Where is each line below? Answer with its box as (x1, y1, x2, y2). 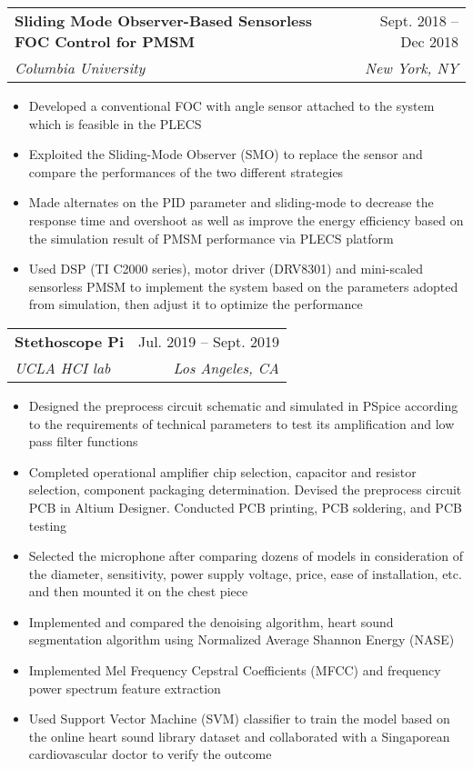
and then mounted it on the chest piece (28, 582, 248, 601)
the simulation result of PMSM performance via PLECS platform (28, 228, 394, 247)
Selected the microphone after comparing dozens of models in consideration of (28, 546, 463, 565)
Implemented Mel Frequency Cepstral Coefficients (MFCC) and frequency (28, 661, 441, 680)
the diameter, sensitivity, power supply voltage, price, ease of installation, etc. (28, 564, 462, 583)
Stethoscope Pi (15, 330, 125, 352)
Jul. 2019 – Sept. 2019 (138, 330, 279, 352)
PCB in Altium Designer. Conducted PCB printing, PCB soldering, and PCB (28, 497, 462, 516)
